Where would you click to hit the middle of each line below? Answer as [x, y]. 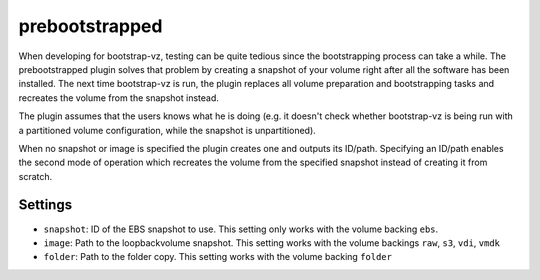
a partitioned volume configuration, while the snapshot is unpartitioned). [167, 130]
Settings [45, 205]
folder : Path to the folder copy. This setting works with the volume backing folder [217, 257]
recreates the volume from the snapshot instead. [119, 97]
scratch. [35, 176]
